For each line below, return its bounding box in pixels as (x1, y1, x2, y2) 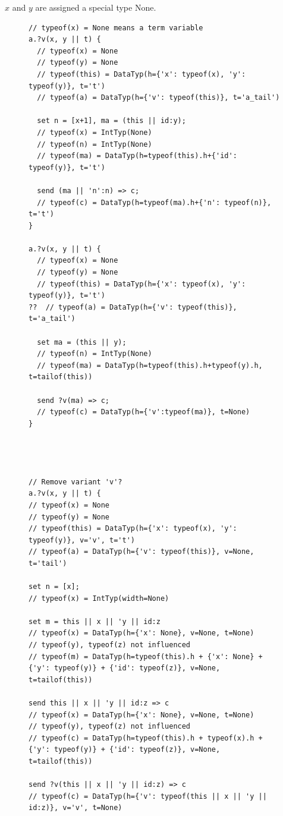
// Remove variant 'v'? (29, 477, 122, 486)
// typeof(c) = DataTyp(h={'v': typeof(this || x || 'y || (29, 792, 267, 801)
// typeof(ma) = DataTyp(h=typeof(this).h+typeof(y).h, (37, 361, 263, 370)
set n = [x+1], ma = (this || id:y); (37, 116, 186, 125)
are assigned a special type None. (35, 1, 156, 13)
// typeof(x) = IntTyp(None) (37, 128, 152, 137)
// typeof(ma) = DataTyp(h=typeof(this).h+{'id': (37, 152, 237, 160)
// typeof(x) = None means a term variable (29, 23, 203, 32)
